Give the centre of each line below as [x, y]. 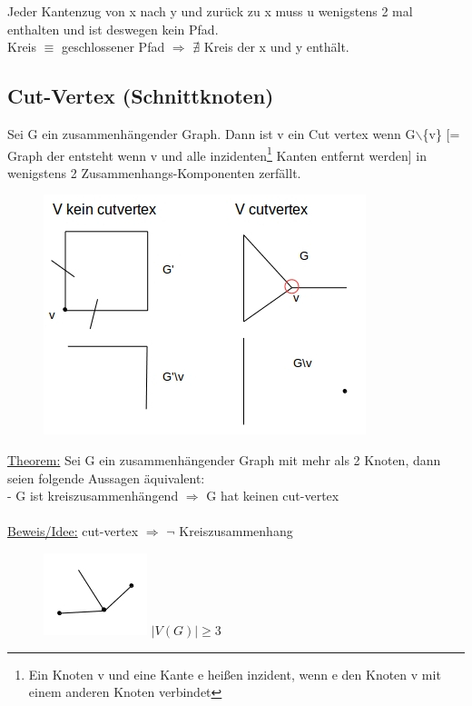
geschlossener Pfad [113, 47]
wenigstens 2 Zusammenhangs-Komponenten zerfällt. [154, 172]
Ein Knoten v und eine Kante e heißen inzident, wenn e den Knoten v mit [235, 674]
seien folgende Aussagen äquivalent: [106, 477]
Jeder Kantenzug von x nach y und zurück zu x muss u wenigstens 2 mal [210, 11]
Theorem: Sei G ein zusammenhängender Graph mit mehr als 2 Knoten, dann [224, 460]
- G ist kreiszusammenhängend [93, 496]
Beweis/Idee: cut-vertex [73, 531]
